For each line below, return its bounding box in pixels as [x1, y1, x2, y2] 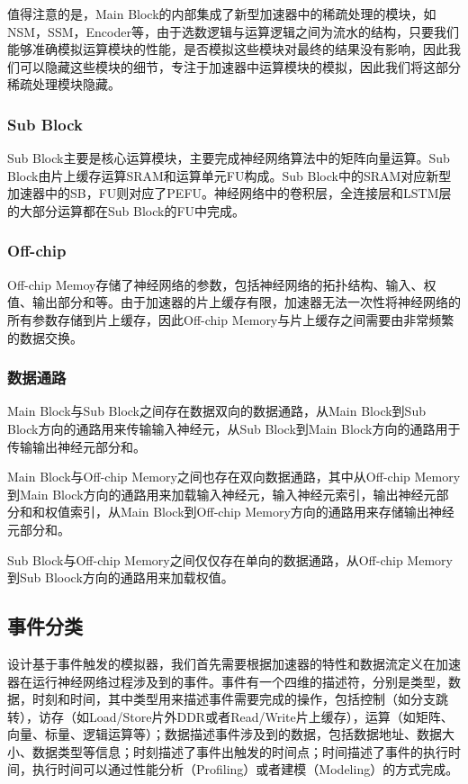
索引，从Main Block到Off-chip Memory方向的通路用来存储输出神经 [69, 502, 454, 521]
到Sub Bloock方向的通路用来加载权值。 [7, 568, 234, 587]
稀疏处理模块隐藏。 [7, 75, 121, 94]
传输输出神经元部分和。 [7, 437, 146, 455]
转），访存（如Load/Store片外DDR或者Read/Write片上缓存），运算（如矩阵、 [7, 707, 454, 725]
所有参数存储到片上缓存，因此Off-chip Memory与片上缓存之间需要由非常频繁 [7, 310, 454, 329]
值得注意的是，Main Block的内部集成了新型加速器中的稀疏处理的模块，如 [7, 5, 436, 23]
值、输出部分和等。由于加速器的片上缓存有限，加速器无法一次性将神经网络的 [7, 293, 461, 311]
